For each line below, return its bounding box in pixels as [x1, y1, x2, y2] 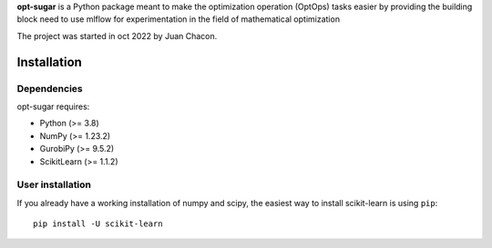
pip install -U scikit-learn [33, 219, 163, 229]
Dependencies [16, 82, 84, 94]
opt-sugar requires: [16, 101, 90, 112]
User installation [16, 178, 91, 191]
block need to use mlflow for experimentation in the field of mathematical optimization [16, 14, 341, 25]
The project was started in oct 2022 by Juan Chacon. [16, 30, 218, 41]
